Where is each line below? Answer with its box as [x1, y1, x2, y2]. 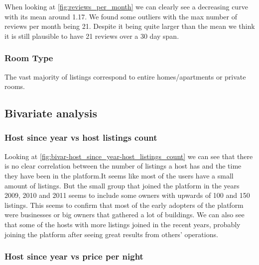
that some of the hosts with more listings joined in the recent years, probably [4, 219, 241, 229]
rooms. [4, 81, 25, 91]
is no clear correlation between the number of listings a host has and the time [4, 161, 242, 171]
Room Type [4, 52, 53, 64]
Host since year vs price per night [4, 250, 143, 263]
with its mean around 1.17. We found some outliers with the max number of [4, 11, 238, 21]
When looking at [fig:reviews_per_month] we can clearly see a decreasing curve [4, 1, 248, 11]
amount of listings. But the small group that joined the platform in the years [4, 180, 240, 190]
